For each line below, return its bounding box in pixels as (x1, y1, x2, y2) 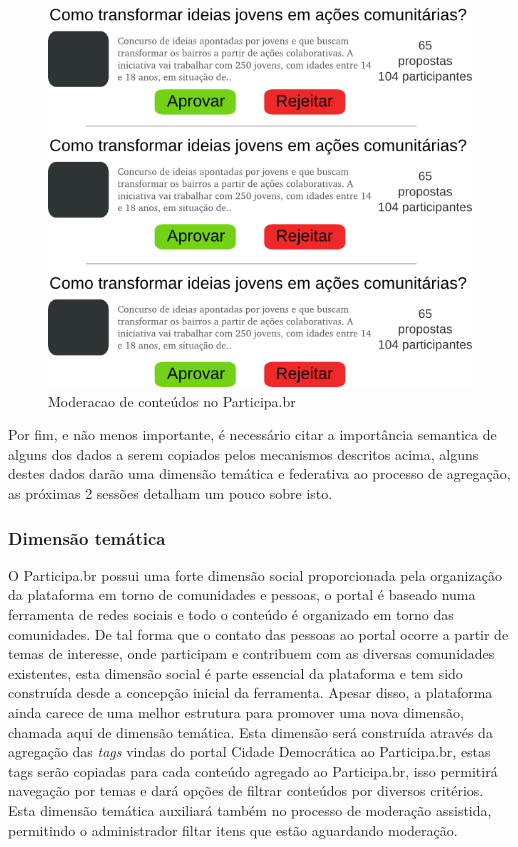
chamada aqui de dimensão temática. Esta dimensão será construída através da (8, 721, 493, 742)
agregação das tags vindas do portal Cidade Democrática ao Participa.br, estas (8, 741, 491, 762)
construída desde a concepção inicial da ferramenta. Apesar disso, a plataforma (8, 682, 493, 703)
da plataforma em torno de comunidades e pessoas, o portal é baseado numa (8, 584, 476, 605)
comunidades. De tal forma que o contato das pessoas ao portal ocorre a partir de (8, 623, 509, 644)
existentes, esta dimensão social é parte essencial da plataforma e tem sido (8, 662, 463, 683)
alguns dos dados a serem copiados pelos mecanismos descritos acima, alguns (8, 443, 479, 464)
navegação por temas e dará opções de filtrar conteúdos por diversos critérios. (8, 780, 484, 801)
